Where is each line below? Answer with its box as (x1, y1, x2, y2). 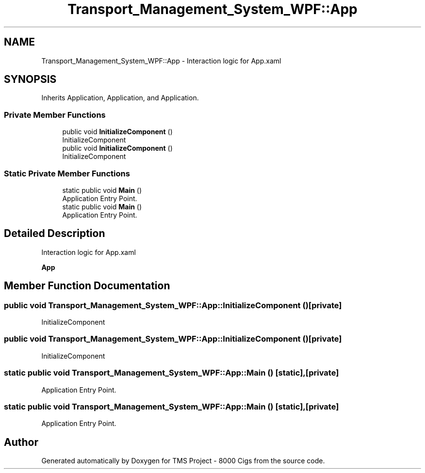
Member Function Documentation (4, 280, 170, 292)
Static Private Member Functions (4, 168, 130, 178)
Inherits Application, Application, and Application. (41, 94, 199, 102)
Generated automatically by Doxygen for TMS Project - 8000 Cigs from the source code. (41, 457, 325, 465)
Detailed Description (4, 227, 105, 240)
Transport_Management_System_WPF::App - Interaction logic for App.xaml (41, 56, 281, 65)
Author (4, 436, 38, 448)
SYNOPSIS (4, 73, 57, 86)
